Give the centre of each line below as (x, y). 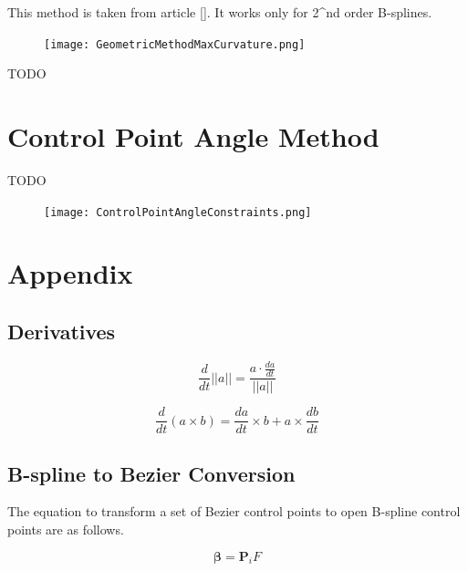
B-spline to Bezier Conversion (151, 473)
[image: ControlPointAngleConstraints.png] (178, 212)
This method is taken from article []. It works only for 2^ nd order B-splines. (220, 12)
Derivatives (62, 331)
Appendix (70, 273)
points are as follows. (66, 529)
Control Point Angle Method (193, 136)
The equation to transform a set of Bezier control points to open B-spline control (234, 511)
